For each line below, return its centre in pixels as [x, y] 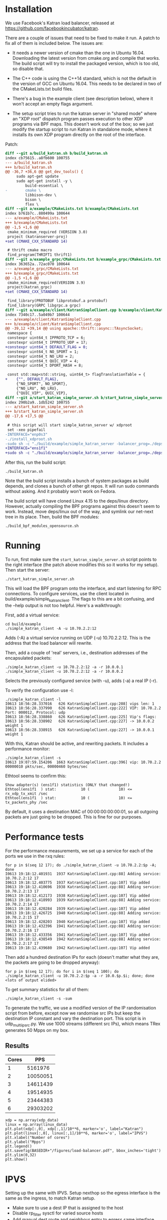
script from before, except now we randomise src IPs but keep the [73, 1013]
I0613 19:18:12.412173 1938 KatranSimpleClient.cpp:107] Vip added [78, 896]
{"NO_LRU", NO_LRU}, [37, 388]
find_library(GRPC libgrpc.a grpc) [44, 305]
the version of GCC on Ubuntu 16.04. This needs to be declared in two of [87, 84]
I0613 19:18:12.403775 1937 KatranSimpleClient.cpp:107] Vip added [78, 882]
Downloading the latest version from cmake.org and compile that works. [86, 58]
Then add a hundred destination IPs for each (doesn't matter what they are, [82, 957]
